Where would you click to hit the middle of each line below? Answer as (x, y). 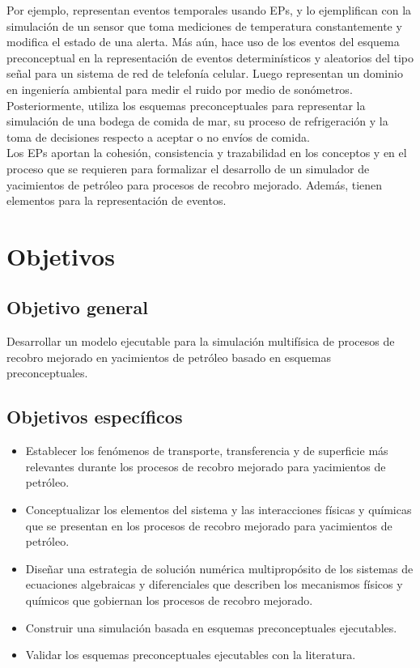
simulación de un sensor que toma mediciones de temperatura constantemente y (204, 26)
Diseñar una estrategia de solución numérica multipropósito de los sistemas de (219, 568)
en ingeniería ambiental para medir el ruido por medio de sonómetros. (180, 89)
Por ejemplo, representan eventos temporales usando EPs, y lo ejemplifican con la (209, 10)
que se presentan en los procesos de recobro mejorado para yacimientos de (209, 525)
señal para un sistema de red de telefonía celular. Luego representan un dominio (205, 73)
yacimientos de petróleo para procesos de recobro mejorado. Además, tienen (195, 184)
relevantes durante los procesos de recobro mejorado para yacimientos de (206, 466)
